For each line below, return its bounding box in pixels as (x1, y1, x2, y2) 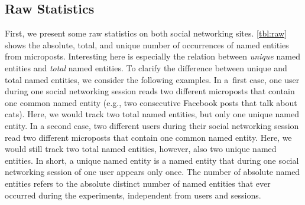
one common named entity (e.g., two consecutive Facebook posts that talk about (5, 96, 297, 108)
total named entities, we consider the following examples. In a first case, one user (5, 73, 300, 85)
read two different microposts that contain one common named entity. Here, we (5, 131, 292, 143)
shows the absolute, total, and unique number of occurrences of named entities (5, 38, 289, 51)
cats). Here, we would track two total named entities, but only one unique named (5, 108, 299, 120)
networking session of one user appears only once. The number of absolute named (5, 166, 300, 178)
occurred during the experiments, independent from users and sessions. (5, 189, 261, 201)
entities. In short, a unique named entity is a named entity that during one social (5, 154, 299, 166)
